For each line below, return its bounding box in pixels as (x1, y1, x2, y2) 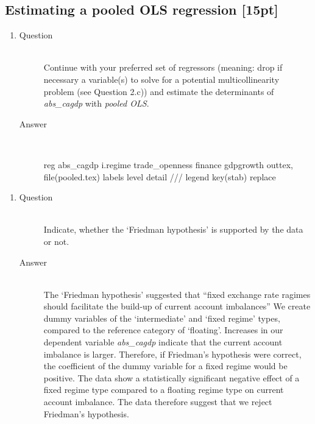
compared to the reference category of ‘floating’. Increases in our (43, 323, 283, 336)
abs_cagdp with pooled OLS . (43, 97, 149, 110)
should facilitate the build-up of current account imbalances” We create (43, 300, 311, 313)
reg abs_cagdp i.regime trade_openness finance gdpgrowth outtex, (43, 158, 293, 171)
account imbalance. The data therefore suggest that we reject (43, 395, 272, 408)
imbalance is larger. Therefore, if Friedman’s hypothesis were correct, (43, 347, 302, 360)
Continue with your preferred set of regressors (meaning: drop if (43, 61, 283, 74)
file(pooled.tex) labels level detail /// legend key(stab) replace (43, 170, 276, 183)
